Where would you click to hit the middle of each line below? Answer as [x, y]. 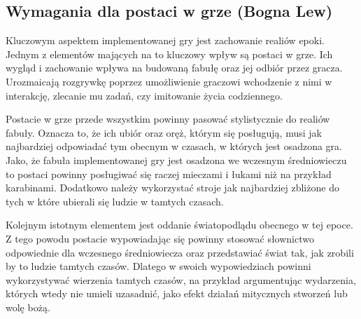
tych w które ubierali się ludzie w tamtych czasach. [115, 201]
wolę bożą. [28, 307]
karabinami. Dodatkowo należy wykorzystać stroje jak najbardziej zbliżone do [172, 188]
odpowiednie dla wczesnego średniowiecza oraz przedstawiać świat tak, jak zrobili [180, 252]
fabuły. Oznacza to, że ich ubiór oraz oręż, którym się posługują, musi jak [164, 132]
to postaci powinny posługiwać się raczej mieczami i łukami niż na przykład [169, 174]
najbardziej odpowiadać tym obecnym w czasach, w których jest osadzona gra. [174, 146]
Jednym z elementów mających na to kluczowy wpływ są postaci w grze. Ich [169, 54]
